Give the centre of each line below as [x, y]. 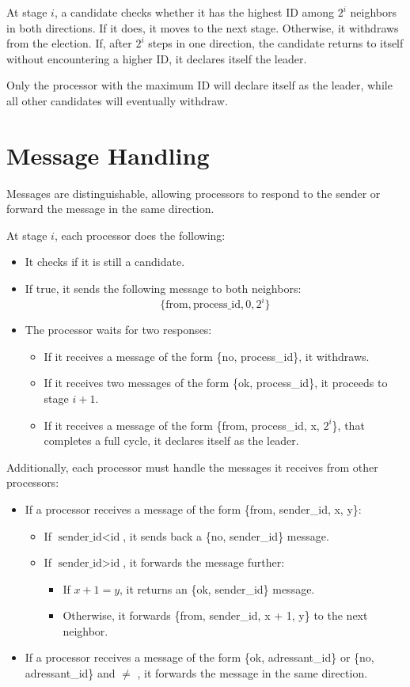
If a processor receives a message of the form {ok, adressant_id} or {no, [199, 657]
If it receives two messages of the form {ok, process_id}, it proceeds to [216, 383]
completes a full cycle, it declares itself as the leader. [171, 440]
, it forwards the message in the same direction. [252, 673]
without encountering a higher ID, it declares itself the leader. [157, 58]
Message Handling [108, 155]
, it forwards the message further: [204, 562]
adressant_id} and [70, 673]
